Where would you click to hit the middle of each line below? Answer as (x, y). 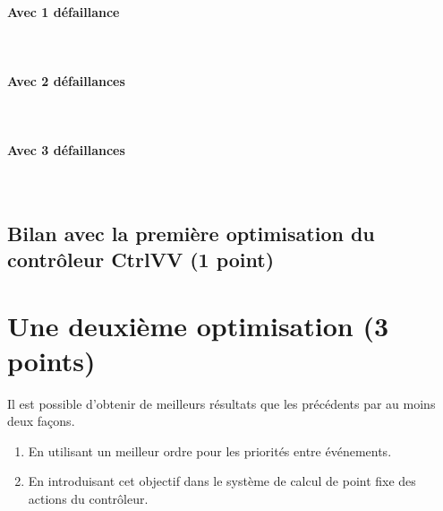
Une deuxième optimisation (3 (198, 325)
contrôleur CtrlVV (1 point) (141, 259)
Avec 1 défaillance (64, 11)
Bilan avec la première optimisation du (191, 233)
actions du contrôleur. (88, 499)
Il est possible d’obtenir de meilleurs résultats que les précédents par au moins (221, 403)
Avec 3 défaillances (66, 150)
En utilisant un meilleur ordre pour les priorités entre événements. (210, 450)
